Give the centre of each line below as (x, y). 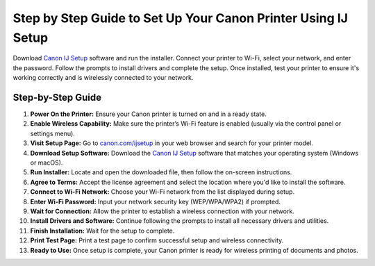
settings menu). (53, 133)
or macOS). (47, 163)
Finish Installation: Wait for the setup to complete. (102, 231)
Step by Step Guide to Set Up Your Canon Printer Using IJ (181, 18)
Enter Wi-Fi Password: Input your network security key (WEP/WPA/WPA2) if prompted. (156, 201)
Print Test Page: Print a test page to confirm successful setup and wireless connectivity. (157, 240)
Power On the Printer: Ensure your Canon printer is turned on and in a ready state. (148, 114)
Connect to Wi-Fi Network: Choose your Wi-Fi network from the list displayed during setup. (162, 192)
